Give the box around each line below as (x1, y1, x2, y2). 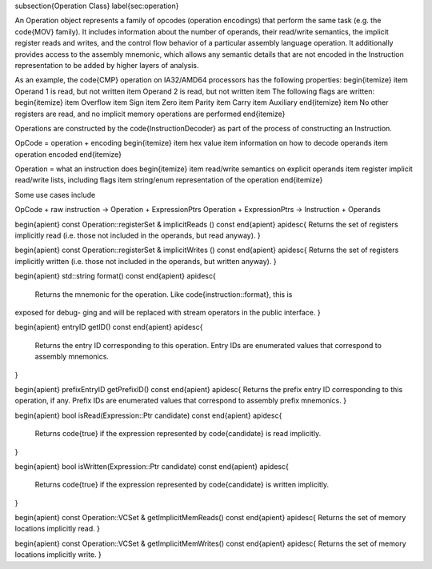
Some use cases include (14, 190, 96, 199)
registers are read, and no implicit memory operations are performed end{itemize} (14, 109, 286, 118)
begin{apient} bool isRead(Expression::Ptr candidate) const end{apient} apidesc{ (14, 411, 282, 420)
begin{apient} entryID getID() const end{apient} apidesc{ (14, 323, 203, 332)
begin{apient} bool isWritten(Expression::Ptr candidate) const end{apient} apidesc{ (14, 461, 290, 471)
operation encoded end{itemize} (14, 149, 122, 159)
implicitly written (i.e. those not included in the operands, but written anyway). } (14, 256, 277, 266)
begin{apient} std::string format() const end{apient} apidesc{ (14, 271, 216, 281)
